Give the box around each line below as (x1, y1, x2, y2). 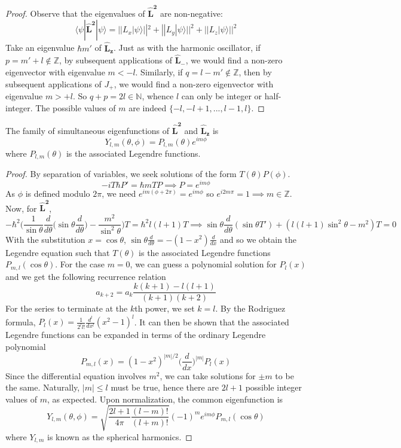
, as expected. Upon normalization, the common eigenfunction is (47, 392, 283, 405)
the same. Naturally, (5, 381, 80, 394)
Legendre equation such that (5, 246, 110, 258)
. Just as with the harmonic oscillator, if (114, 41, 261, 54)
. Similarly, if (135, 65, 183, 78)
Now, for (5, 202, 37, 214)
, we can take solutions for (160, 369, 256, 382)
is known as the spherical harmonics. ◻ (47, 430, 192, 443)
